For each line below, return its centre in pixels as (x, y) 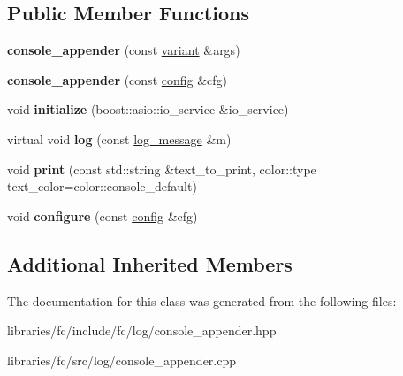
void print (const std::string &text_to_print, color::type (162, 169)
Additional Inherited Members (150, 263)
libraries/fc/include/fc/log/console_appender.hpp (142, 330)
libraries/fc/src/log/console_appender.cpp (122, 360)
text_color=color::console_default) (102, 186)
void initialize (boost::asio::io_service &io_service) (148, 109)
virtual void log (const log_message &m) (119, 138)
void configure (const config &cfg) (103, 215)
